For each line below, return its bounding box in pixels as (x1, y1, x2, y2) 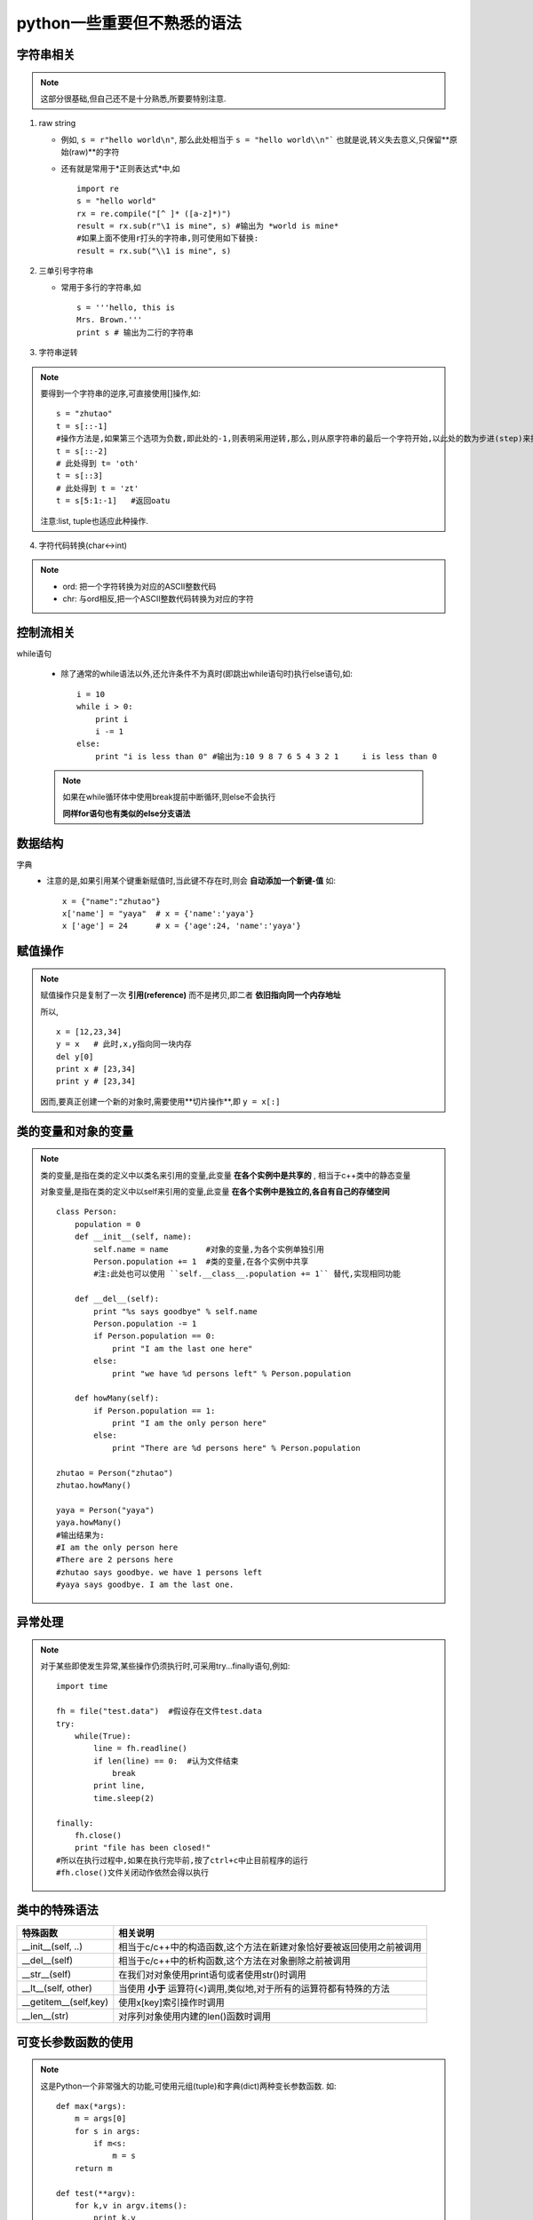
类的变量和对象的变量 (16, 1123, 133, 1138)
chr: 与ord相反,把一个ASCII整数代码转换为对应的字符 (62, 593, 254, 604)
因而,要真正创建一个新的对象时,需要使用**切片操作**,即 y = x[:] (40, 1096, 281, 1106)
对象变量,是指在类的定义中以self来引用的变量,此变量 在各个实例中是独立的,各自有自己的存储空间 (40, 1186, 390, 1197)
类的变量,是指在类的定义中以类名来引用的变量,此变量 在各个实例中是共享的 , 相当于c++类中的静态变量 (40, 1169, 411, 1180)
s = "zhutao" (56, 408, 113, 419)
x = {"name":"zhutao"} (62, 896, 162, 906)
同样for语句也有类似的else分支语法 (62, 808, 191, 819)
